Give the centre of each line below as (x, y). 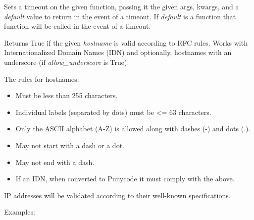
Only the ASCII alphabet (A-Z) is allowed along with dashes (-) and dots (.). (133, 129)
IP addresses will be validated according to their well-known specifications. (117, 195)
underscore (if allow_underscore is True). (67, 62)
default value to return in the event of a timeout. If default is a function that (120, 16)
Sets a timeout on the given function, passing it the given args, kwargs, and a (122, 6)
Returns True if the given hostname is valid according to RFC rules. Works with (126, 42)
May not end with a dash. (55, 162)
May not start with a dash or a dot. (70, 145)
